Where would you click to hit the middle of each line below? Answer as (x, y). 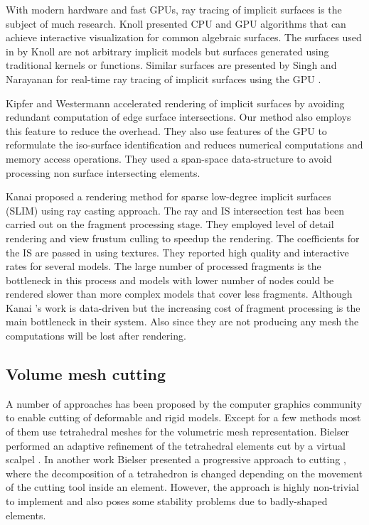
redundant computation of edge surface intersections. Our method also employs (178, 117)
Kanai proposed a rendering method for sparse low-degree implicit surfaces (169, 196)
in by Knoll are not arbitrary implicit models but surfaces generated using (167, 51)
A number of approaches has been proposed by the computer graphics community (184, 403)
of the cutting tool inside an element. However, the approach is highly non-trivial (182, 487)
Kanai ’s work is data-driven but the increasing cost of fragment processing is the (183, 307)
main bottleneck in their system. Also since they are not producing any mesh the (182, 321)
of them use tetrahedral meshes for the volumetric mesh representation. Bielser (178, 432)
